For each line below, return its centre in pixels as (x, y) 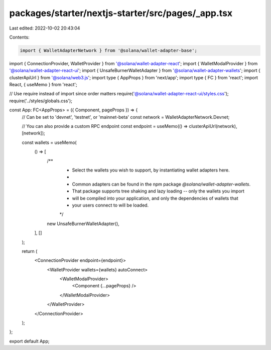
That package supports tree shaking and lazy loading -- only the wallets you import (158, 191)
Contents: (19, 37)
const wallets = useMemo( (49, 142)
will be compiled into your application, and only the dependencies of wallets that (155, 198)
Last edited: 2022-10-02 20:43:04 (45, 28)
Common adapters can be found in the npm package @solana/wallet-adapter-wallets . (161, 184)
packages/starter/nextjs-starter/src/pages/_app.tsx (121, 13)
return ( (30, 251)
